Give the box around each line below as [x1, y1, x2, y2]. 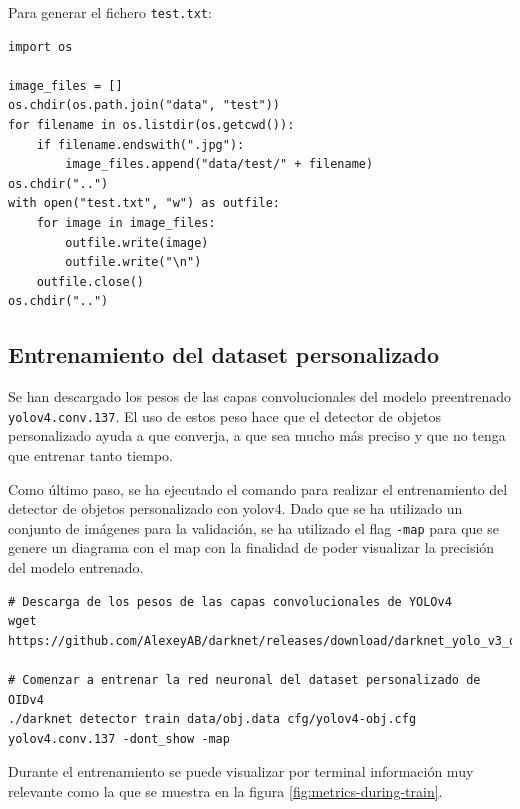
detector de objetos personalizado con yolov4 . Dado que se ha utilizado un [8, 498, 463, 519]
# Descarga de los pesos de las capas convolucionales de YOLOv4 [8, 594, 452, 609]
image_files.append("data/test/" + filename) [65, 157, 374, 172]
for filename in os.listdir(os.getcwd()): [8, 118, 295, 133]
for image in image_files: [36, 216, 216, 230]
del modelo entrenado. [8, 557, 144, 578]
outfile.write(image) [65, 235, 209, 250]
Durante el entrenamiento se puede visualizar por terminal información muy [8, 761, 474, 782]
